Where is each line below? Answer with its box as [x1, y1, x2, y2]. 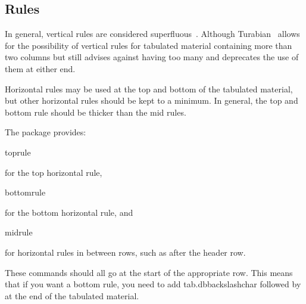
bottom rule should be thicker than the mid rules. [5, 106, 186, 118]
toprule [5, 145, 31, 158]
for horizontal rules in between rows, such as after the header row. [5, 246, 246, 258]
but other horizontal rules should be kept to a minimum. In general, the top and [5, 94, 298, 107]
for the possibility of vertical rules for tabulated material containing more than [5, 39, 292, 51]
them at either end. [5, 62, 76, 75]
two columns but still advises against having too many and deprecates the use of [5, 51, 299, 63]
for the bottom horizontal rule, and [5, 206, 133, 218]
